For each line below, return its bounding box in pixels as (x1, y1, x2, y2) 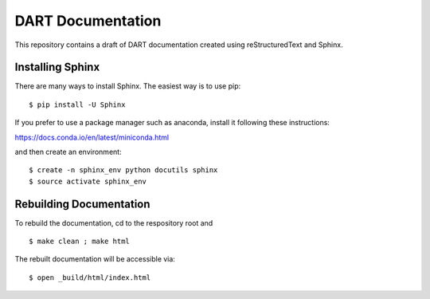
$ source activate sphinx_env (29, 176, 147, 186)
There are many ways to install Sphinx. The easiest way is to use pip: (14, 81, 241, 91)
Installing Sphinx (14, 61, 100, 74)
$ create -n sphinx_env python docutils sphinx (29, 166, 218, 175)
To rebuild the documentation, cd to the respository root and (14, 218, 213, 227)
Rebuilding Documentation (14, 197, 150, 210)
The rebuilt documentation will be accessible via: (14, 254, 175, 264)
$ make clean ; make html (29, 237, 131, 246)
